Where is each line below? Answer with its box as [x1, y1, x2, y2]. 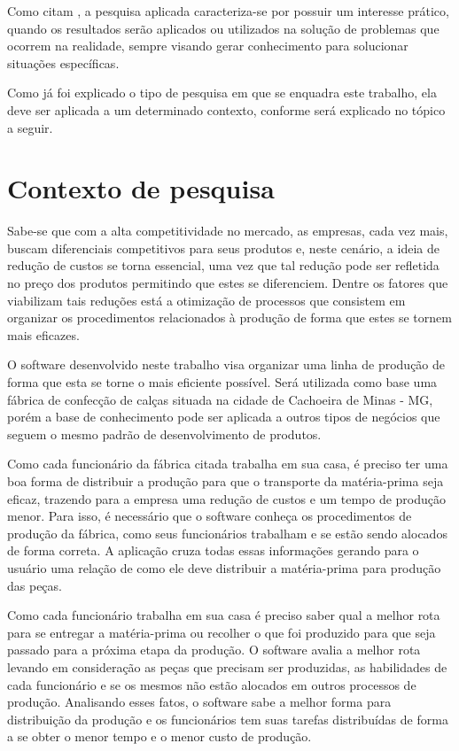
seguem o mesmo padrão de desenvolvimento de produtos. [7, 424, 322, 443]
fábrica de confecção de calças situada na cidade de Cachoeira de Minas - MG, [7, 390, 433, 408]
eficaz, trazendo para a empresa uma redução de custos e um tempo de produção [7, 489, 447, 507]
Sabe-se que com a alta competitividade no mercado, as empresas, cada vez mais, [7, 221, 448, 240]
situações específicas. [7, 53, 120, 72]
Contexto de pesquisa [7, 170, 275, 206]
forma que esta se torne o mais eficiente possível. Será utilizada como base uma [7, 373, 438, 391]
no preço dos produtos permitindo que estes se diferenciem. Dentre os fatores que [7, 274, 448, 292]
